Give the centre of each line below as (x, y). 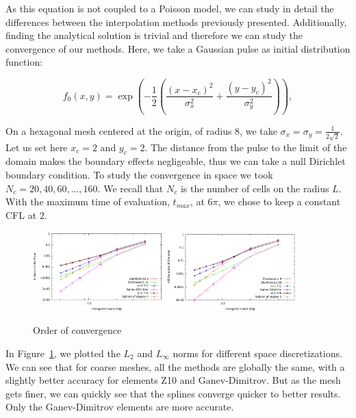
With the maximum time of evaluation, (88, 201)
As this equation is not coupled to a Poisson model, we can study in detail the (170, 8)
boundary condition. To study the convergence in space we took (139, 175)
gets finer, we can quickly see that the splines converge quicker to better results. (173, 393)
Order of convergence (77, 330)
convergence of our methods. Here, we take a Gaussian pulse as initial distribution (178, 48)
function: (24, 62)
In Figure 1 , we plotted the (63, 353)
